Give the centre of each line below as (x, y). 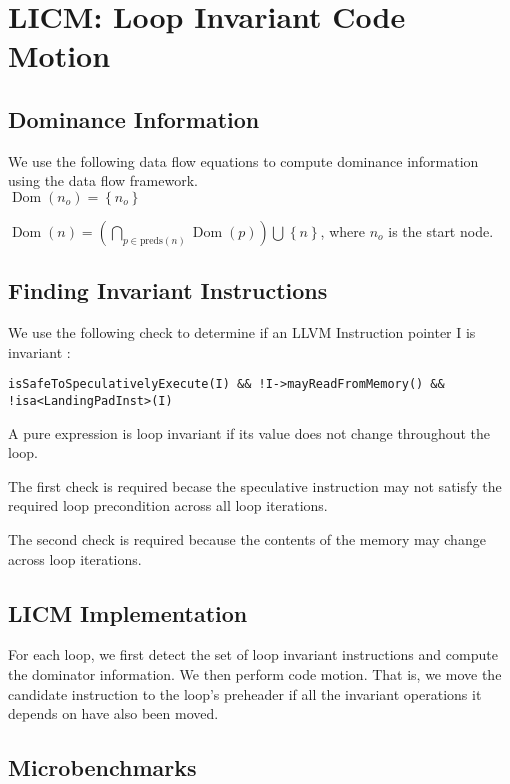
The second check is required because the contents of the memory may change (247, 539)
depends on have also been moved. (113, 713)
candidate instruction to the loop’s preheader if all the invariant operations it (245, 693)
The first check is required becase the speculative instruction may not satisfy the (255, 485)
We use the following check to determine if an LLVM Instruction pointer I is (242, 332)
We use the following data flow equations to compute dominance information (243, 160)
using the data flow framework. (103, 180)
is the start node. (441, 230)
